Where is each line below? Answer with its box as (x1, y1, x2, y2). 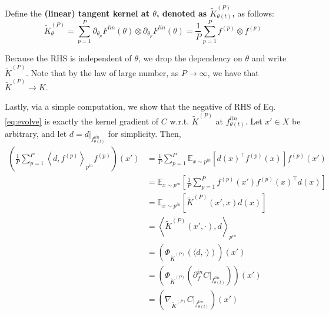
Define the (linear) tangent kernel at (5, 6, 149, 19)
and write (251, 52, 287, 64)
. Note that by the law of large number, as (26, 66, 179, 78)
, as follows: (232, 6, 274, 19)
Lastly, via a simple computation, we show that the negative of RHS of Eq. (5, 100, 276, 113)
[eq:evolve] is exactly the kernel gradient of (5, 114, 159, 127)
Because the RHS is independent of (5, 52, 132, 64)
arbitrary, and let (5, 127, 67, 140)
